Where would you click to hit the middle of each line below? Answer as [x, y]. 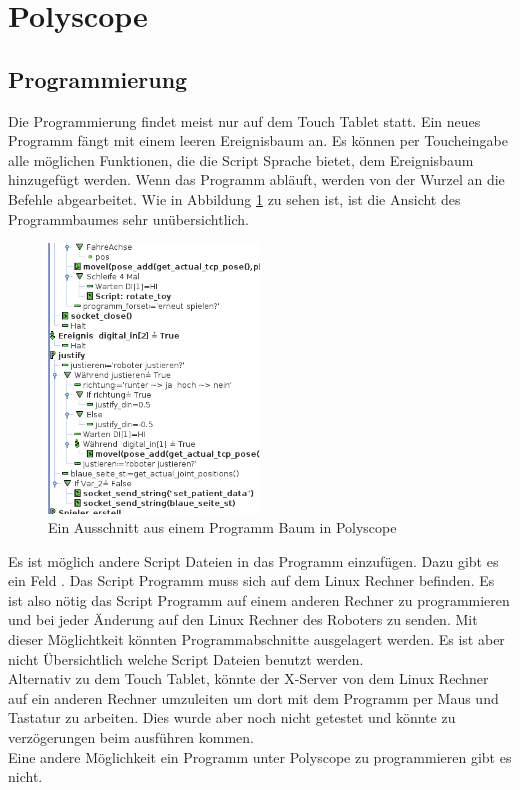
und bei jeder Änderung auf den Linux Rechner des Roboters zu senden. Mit [243, 619]
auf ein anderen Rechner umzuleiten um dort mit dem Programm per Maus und [253, 697]
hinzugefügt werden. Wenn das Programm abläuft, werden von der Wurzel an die [256, 179]
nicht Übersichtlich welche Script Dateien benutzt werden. [186, 658]
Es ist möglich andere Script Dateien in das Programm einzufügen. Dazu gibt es [253, 560]
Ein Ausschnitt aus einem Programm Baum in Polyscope [222, 527]
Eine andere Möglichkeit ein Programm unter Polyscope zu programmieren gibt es [260, 756]
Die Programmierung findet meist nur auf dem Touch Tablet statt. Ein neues [244, 120]
